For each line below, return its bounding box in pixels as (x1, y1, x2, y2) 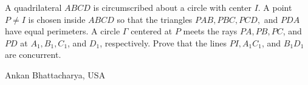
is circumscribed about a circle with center (93, 1, 252, 13)
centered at (131, 25, 173, 37)
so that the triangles (117, 13, 193, 25)
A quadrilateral (5, 1, 62, 13)
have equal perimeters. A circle (5, 25, 120, 37)
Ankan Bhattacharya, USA (5, 68, 106, 81)
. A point (258, 1, 292, 13)
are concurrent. (5, 48, 61, 61)
